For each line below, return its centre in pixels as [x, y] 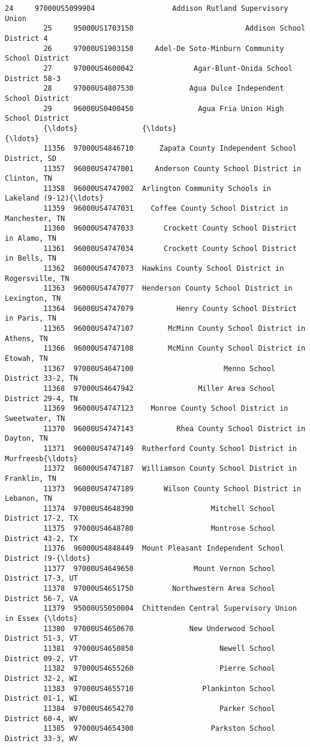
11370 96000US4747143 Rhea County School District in [174, 428]
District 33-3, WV [41, 738]
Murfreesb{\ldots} [41, 458]
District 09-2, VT [41, 658]
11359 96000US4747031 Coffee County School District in [166, 209]
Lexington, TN [33, 299]
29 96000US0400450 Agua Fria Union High [164, 108]
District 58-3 [33, 78]
